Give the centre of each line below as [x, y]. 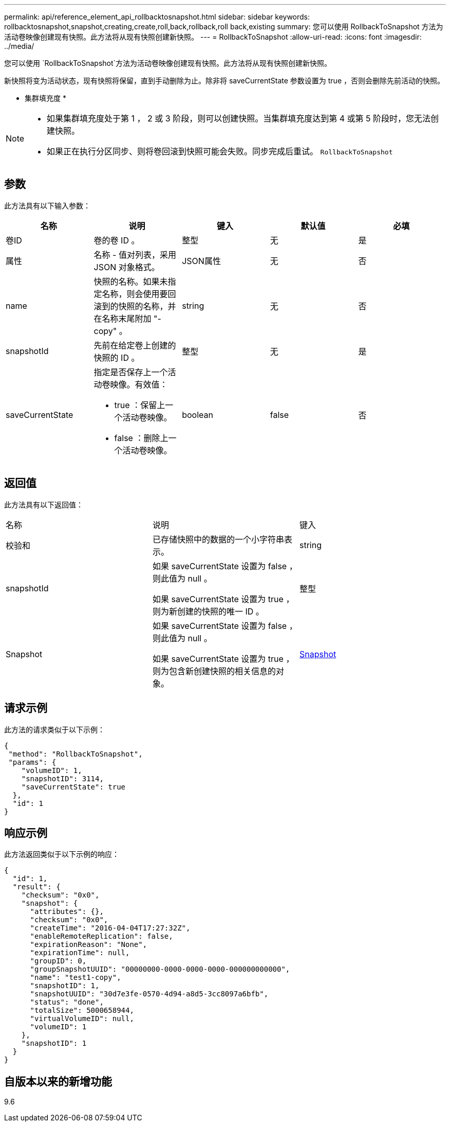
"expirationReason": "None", [89, 945]
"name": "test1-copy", [76, 978]
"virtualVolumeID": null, [82, 1019]
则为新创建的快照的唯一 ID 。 [208, 611]
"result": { [36, 887]
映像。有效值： [139, 384]
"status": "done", [67, 1002]
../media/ [19, 46]
